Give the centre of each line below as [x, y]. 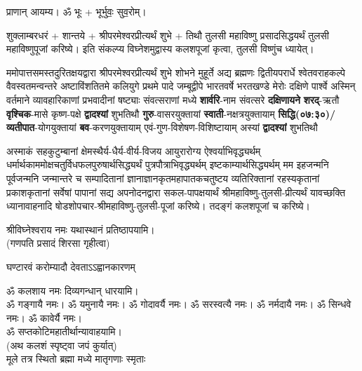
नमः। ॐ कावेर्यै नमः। [45, 317]
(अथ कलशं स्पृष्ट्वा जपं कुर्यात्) [62, 345]
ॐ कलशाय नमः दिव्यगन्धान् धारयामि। [73, 290]
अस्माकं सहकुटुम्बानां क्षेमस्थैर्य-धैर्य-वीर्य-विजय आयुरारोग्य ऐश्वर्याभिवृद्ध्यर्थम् [134, 150]
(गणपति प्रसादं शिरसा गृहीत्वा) [58, 243]
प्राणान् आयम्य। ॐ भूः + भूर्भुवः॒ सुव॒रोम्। [76, 11]
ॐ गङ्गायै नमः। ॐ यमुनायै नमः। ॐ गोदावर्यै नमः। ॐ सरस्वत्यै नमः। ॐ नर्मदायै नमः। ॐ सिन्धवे [179, 304]
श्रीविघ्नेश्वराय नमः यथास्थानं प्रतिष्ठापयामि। [81, 229]
